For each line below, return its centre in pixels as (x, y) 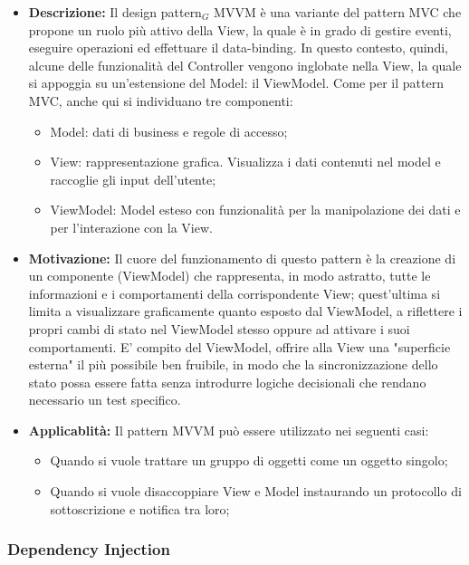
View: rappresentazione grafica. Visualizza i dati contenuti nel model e (245, 162)
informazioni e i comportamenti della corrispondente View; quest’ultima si (234, 293)
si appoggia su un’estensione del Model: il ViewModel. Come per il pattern (236, 83)
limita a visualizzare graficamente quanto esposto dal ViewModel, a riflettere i (245, 311)
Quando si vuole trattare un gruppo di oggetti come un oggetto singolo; (249, 460)
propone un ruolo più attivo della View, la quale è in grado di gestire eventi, (240, 29)
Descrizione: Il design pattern (115, 12)
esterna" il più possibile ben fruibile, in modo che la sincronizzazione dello (233, 364)
